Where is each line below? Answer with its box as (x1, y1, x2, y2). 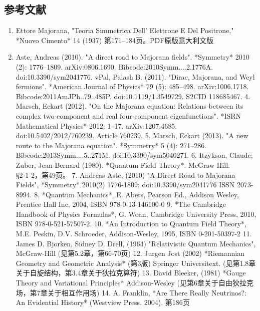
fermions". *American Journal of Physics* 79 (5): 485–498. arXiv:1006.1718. (16, 81, 249, 92)
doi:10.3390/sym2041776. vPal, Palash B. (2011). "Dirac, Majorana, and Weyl (16, 71, 255, 82)
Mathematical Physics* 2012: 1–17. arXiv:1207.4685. (16, 120, 177, 131)
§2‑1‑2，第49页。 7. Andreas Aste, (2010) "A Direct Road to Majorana (16, 169, 235, 180)
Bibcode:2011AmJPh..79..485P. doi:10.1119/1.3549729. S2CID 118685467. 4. (16, 91, 250, 101)
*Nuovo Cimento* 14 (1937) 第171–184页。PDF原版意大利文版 (16, 35, 214, 45)
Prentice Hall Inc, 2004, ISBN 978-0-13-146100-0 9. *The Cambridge (16, 199, 226, 209)
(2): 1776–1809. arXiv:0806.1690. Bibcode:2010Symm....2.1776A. (16, 61, 213, 72)
